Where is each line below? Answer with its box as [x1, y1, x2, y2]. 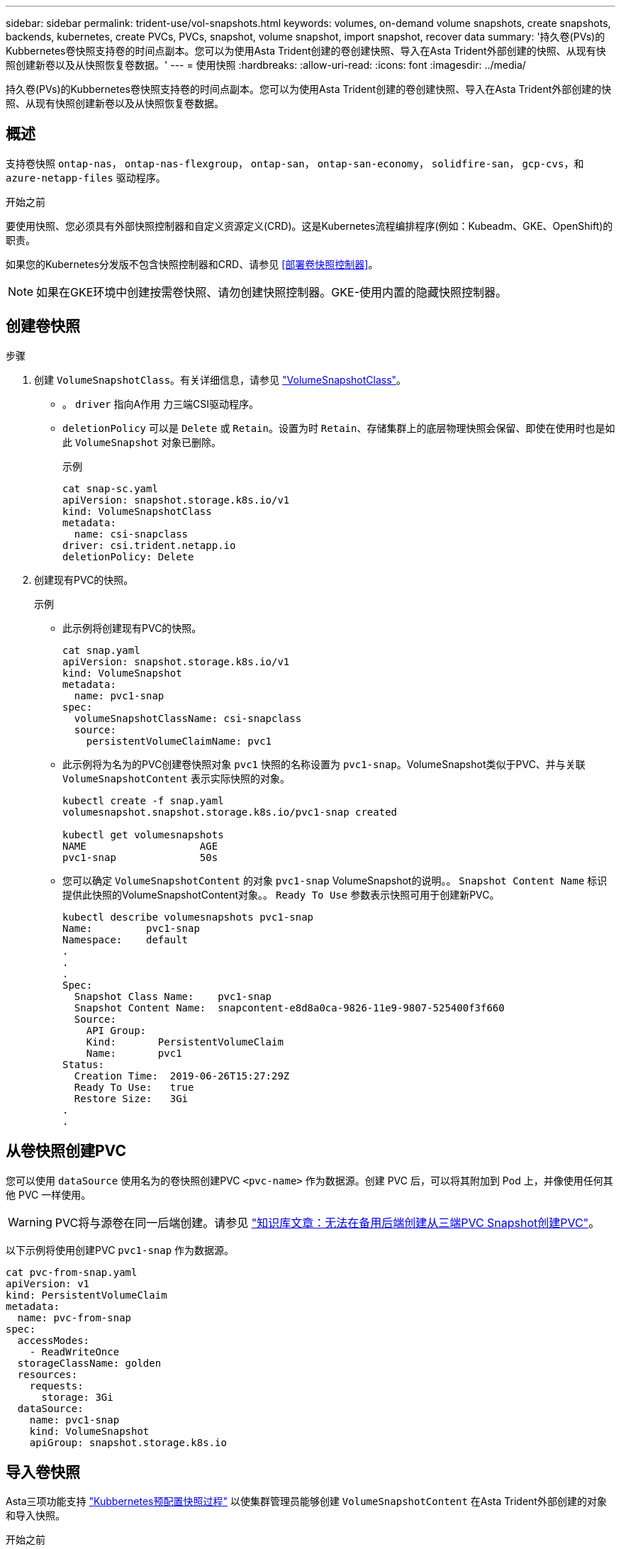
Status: [62, 1058, 105, 1070]
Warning [8, 1214, 52, 1229]
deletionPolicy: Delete [62, 550, 194, 562]
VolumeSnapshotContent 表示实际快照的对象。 [62, 772, 290, 784]
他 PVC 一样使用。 [6, 1188, 91, 1201]
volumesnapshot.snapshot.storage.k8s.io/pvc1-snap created [62, 806, 398, 818]
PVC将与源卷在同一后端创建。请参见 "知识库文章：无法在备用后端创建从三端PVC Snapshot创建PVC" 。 [55, 1215, 600, 1230]
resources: [17, 1368, 78, 1380]
